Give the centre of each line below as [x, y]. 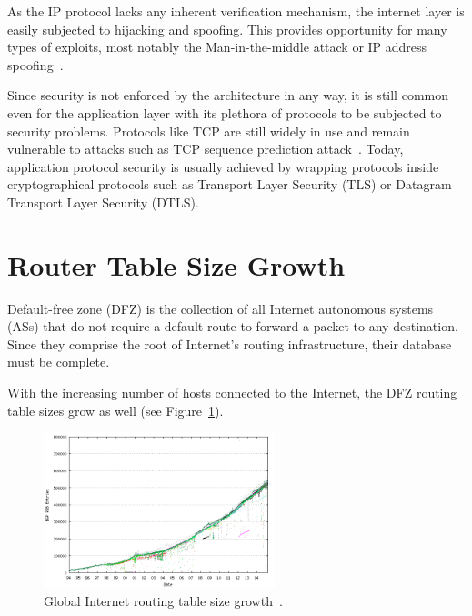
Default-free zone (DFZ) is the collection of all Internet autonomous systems [221, 308]
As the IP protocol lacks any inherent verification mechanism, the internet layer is [236, 11]
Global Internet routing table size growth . [163, 600]
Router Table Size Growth [176, 264]
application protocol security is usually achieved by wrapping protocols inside [223, 166]
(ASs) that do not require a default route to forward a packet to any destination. [233, 326]
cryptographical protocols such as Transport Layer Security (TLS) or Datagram [230, 184]
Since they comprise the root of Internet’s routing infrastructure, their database [230, 343]
